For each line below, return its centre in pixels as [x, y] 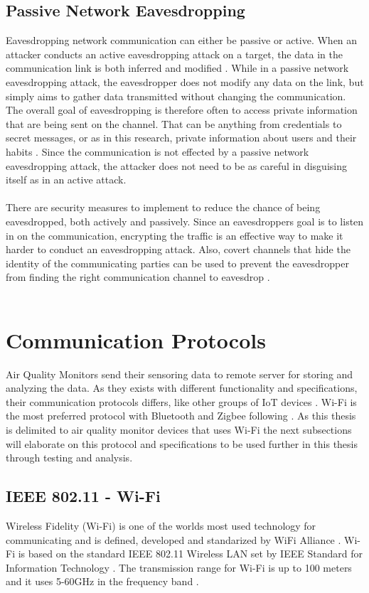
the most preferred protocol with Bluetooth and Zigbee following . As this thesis [181, 416]
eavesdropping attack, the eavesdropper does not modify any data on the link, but [185, 81]
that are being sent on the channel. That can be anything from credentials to [174, 123]
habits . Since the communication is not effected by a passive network [157, 151]
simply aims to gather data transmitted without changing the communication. [176, 96]
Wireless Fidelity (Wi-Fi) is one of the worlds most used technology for [161, 525]
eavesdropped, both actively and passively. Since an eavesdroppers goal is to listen [185, 221]
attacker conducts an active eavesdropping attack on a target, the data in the [174, 54]
